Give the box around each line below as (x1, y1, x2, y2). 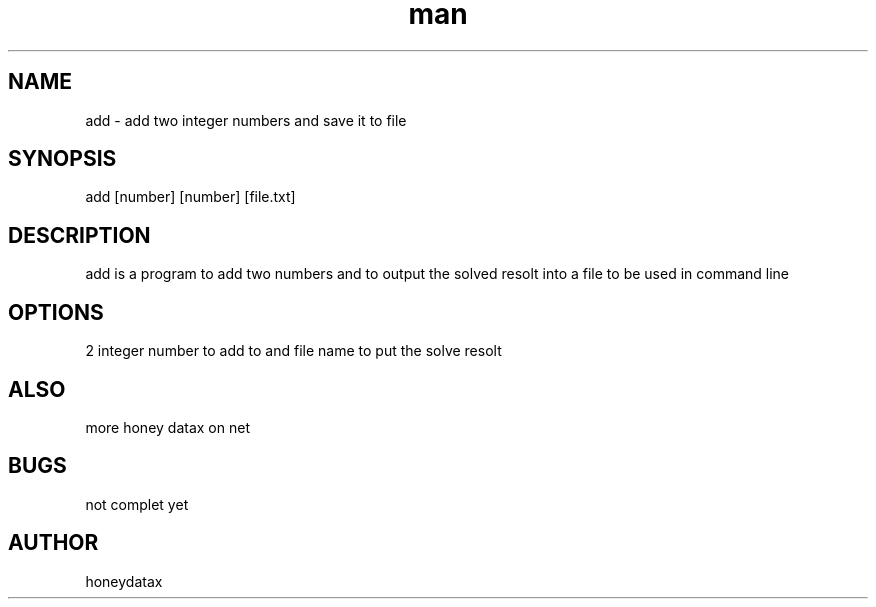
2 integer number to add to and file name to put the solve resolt (85, 342, 502, 360)
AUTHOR (8, 530, 99, 556)
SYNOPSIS (8, 146, 117, 172)
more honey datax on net (85, 418, 250, 436)
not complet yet (85, 495, 189, 513)
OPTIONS (8, 299, 104, 325)
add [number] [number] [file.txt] (85, 188, 296, 206)
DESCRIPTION (8, 222, 151, 248)
